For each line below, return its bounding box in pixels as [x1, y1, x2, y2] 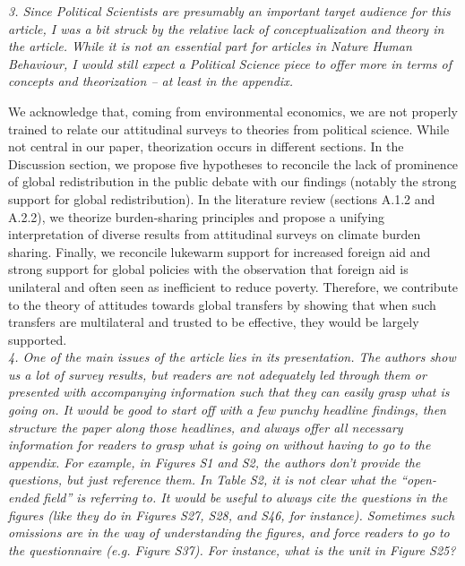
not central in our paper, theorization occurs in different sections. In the [8, 137, 404, 156]
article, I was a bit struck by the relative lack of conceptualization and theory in [8, 19, 444, 38]
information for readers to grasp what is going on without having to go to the [8, 435, 431, 454]
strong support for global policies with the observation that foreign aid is [8, 260, 409, 279]
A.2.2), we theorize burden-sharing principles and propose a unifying [8, 207, 385, 226]
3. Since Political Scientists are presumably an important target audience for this [8, 2, 451, 20]
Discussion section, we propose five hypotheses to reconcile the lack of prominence [8, 154, 459, 173]
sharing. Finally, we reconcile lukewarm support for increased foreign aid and [8, 242, 431, 261]
